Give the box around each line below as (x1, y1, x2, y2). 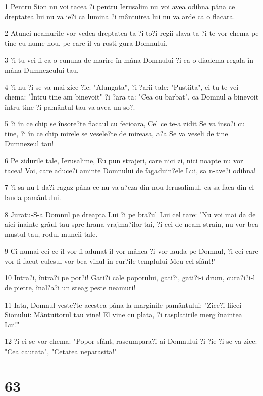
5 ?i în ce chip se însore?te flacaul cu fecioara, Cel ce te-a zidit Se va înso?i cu (5, 118, 245, 129)
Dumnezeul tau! (5, 138, 54, 148)
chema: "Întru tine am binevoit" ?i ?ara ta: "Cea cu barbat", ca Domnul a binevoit (5, 91, 259, 102)
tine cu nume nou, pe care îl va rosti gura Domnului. (5, 37, 168, 48)
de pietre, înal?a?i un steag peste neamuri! (5, 282, 136, 293)
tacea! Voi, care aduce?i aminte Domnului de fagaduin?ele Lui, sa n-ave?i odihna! (5, 165, 256, 175)
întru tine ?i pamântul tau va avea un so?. (5, 101, 135, 112)
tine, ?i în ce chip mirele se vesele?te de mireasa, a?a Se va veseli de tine (5, 128, 228, 138)
